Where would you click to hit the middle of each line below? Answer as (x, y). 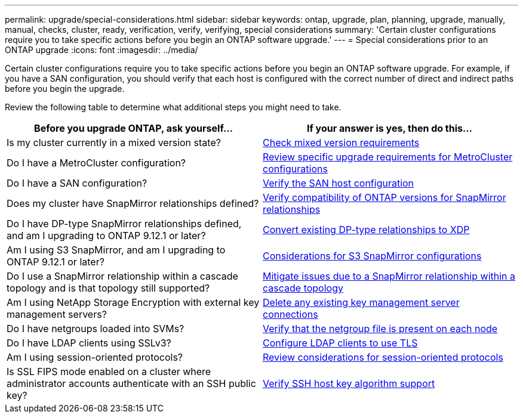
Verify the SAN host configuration (339, 183)
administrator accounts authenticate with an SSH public (131, 383)
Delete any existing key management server (361, 302)
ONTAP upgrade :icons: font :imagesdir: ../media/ (101, 50)
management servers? (57, 314)
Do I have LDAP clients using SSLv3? (89, 343)
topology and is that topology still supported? (108, 288)
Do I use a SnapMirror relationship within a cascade (122, 276)
